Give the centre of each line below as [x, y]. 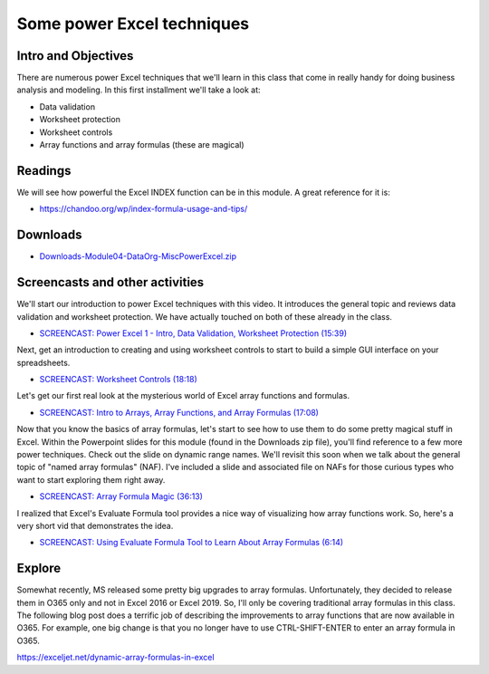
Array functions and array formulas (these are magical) [142, 145]
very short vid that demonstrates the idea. [95, 525]
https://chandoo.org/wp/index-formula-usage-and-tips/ [144, 209]
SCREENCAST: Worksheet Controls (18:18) [119, 380]
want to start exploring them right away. [91, 479]
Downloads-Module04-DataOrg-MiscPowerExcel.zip [138, 256]
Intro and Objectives [75, 56]
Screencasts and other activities [110, 282]
